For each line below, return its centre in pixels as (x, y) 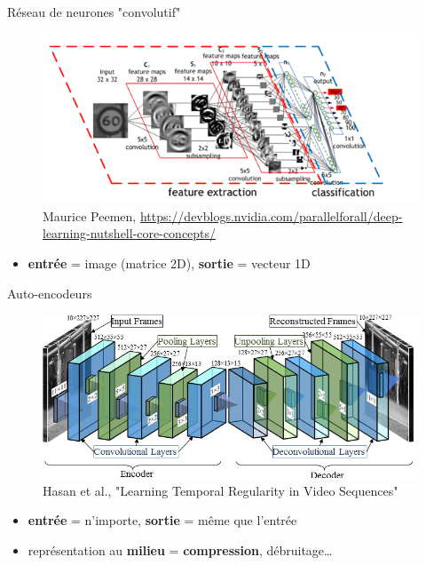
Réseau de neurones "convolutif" (94, 12)
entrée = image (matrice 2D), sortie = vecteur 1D (169, 263)
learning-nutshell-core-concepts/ (130, 233)
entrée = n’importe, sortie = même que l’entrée (162, 520)
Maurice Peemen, (90, 215)
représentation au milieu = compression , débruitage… (180, 550)
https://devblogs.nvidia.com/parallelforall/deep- (271, 215)
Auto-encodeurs (50, 293)
